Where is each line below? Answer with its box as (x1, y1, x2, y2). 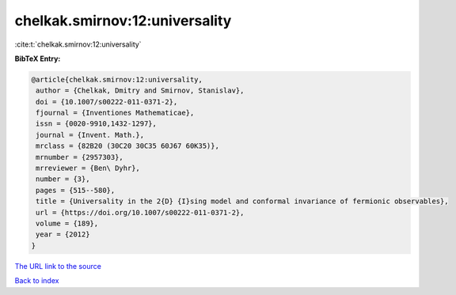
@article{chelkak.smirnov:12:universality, (31, 75, 203, 84)
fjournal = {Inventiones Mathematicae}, (36, 108, 195, 118)
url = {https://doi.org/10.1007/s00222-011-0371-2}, (36, 208, 245, 217)
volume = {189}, (36, 219, 99, 228)
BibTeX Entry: (14, 54, 61, 63)
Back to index (14, 276, 59, 286)
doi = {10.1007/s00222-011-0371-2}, (36, 97, 178, 106)
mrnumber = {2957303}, (36, 153, 124, 161)
